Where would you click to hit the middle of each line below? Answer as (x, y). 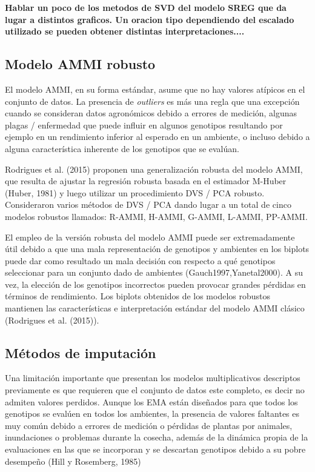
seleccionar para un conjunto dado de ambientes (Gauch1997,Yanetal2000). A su (154, 272)
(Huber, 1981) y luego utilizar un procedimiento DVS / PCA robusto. (135, 192)
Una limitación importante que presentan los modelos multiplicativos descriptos (153, 378)
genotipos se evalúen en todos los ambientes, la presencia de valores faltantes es (152, 414)
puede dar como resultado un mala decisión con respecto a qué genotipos (140, 260)
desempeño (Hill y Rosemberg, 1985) (73, 461)
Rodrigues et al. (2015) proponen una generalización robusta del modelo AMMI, (154, 169)
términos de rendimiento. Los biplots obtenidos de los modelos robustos (138, 296)
